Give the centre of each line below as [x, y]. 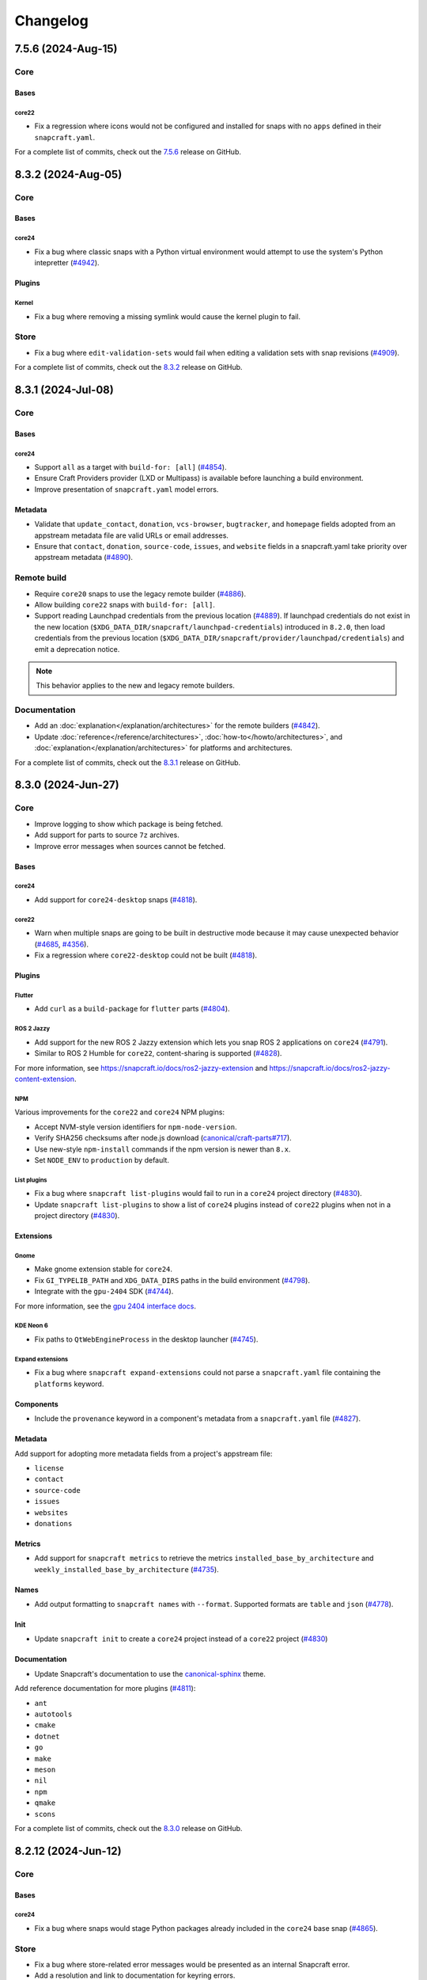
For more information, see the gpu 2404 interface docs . [106, 1306]
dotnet [47, 1736]
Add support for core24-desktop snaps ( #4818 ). [116, 900]
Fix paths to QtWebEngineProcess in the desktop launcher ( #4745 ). [146, 1339]
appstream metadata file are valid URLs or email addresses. [132, 535]
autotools [53, 1714]
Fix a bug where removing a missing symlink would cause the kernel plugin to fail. [167, 316]
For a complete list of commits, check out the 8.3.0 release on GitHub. [128, 1828]
